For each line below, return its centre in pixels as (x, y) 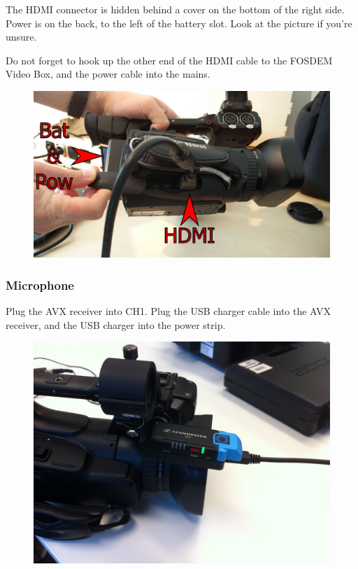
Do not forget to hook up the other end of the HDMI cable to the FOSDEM (169, 60)
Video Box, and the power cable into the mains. (108, 74)
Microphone (40, 284)
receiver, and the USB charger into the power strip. (116, 324)
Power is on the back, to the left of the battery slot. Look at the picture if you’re (179, 23)
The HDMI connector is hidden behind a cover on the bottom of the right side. (175, 9)
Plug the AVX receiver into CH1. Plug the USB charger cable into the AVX (169, 311)
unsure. (21, 37)
